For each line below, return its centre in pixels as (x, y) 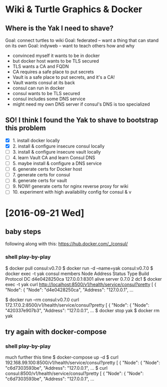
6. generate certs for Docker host (47, 169)
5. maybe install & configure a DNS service (57, 163)
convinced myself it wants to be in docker (56, 55)
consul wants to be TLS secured (46, 93)
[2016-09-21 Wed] (45, 213)
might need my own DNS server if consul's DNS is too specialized (81, 104)
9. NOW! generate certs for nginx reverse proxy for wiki (70, 186)
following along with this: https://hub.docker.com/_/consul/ (67, 244)
